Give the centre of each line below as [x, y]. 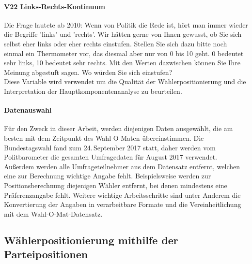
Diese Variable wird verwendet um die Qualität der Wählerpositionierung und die [125, 81]
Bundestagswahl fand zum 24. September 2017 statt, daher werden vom [110, 147]
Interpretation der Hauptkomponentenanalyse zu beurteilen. [93, 91]
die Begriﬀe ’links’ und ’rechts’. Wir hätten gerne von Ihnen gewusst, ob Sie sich [123, 34]
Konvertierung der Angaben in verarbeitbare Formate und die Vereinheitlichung [123, 204]
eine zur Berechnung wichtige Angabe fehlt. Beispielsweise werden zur [108, 176]
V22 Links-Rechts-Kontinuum [55, 6]
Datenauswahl [28, 110]
